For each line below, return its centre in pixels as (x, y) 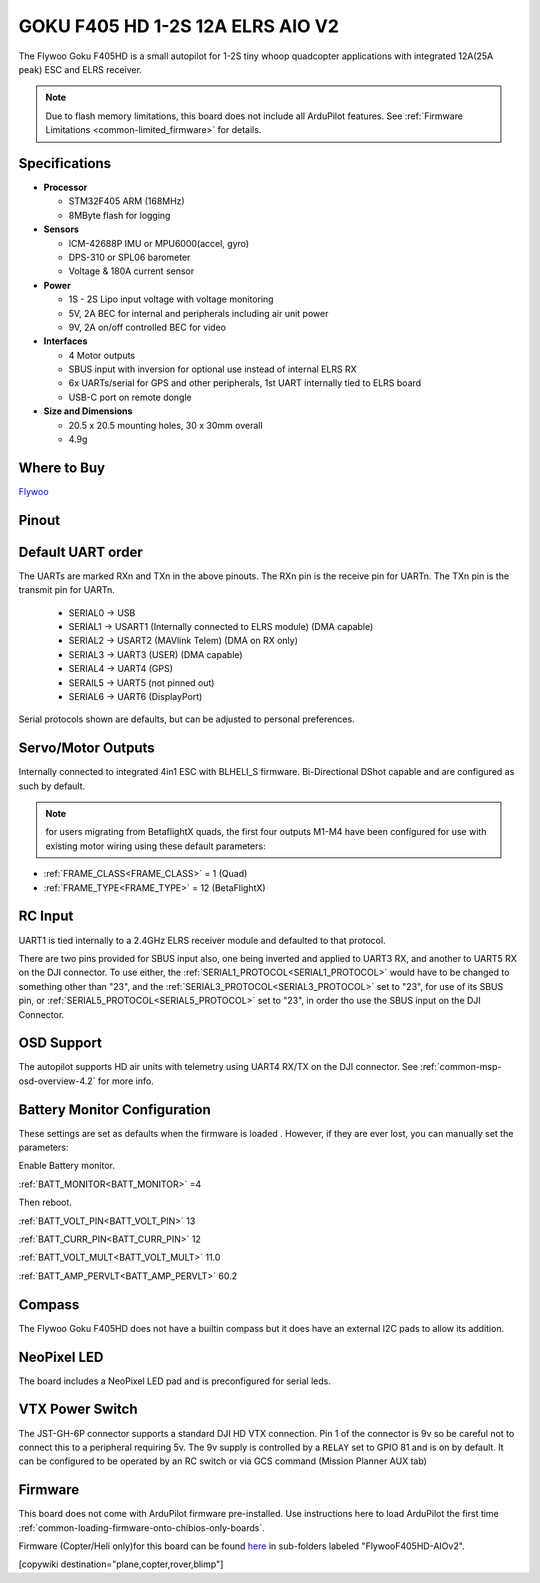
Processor (65, 187)
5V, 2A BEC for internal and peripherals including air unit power (198, 313)
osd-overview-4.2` (57, 1081)
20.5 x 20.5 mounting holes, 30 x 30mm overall (166, 425)
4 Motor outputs (102, 355)
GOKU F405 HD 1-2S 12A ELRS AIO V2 (179, 26)
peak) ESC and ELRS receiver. (80, 69)
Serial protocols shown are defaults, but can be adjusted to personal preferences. (186, 719)
